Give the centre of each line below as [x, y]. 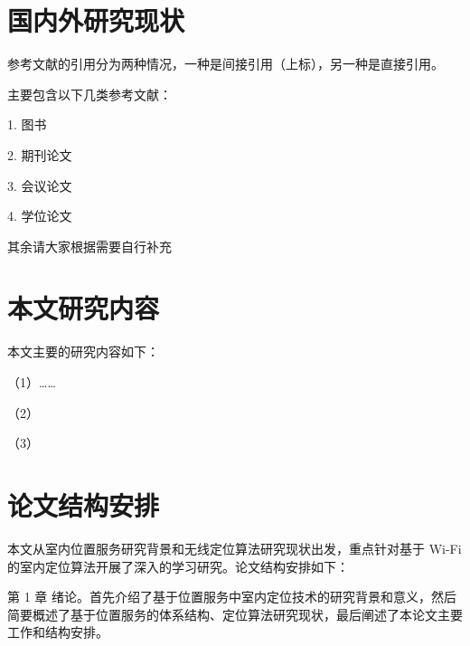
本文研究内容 [84, 308]
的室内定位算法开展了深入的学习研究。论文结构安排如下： [178, 566]
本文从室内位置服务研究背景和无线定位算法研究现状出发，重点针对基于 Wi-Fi [235, 548]
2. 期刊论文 [40, 154]
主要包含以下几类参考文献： [89, 94]
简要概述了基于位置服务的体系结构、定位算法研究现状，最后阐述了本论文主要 [235, 614]
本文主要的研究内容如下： [83, 351]
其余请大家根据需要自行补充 [89, 246]
